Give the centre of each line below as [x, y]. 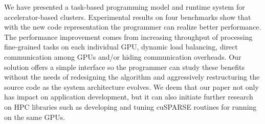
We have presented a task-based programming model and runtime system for [125, 7]
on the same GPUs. [35, 117]
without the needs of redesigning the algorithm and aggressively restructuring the [132, 77]
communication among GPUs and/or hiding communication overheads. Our [123, 56]
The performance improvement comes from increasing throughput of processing [128, 36]
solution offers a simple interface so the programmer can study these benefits [125, 67]
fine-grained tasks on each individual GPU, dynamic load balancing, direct [121, 47]
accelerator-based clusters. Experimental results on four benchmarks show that [128, 17]
